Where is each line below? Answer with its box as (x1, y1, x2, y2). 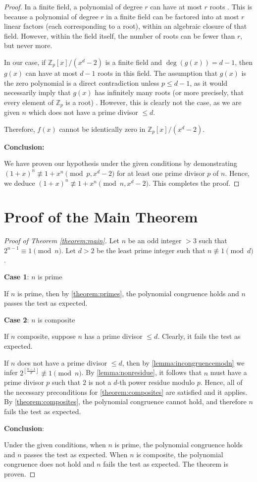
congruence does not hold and (4, 459, 95, 469)
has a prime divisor (84, 331, 143, 341)
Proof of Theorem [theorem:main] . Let (4, 235, 120, 246)
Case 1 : (4, 271, 29, 282)
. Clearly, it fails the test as (157, 331, 241, 341)
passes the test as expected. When (24, 449, 128, 459)
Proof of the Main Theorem (4, 207, 198, 227)
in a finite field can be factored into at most (106, 11, 239, 21)
